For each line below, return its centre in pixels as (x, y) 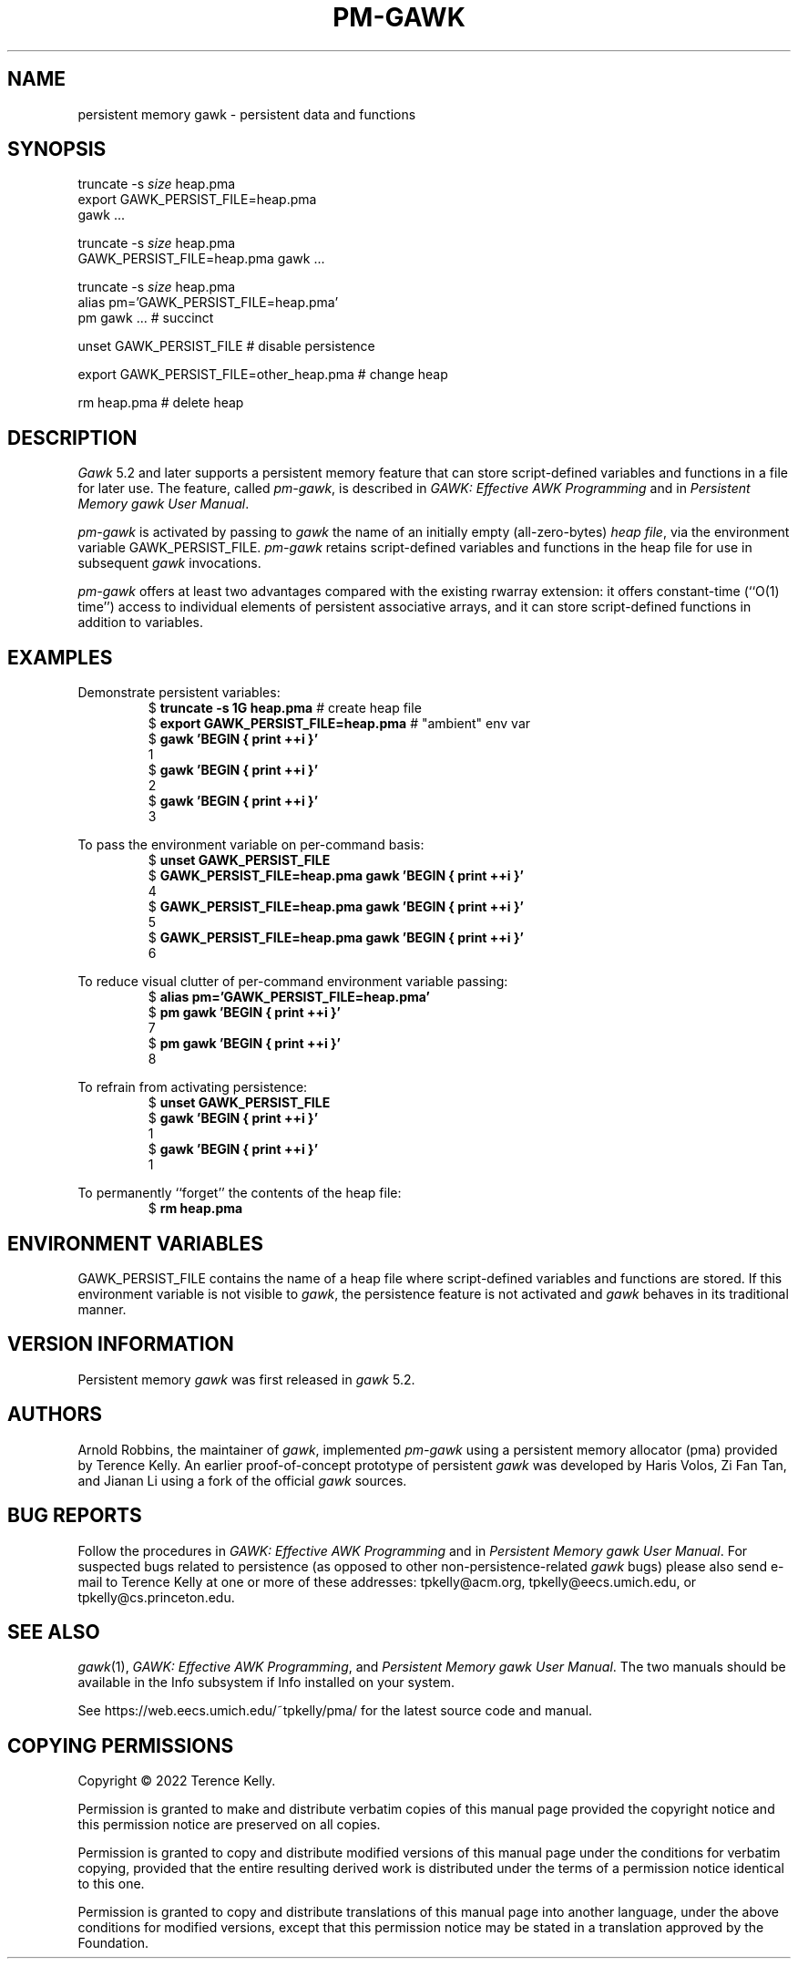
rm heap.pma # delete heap (161, 403)
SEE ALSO (54, 1631)
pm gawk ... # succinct (146, 318)
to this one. (111, 1884)
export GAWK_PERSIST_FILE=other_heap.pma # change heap (263, 375)
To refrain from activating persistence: (193, 1087)
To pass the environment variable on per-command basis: (251, 845)
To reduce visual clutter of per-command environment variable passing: (293, 982)
